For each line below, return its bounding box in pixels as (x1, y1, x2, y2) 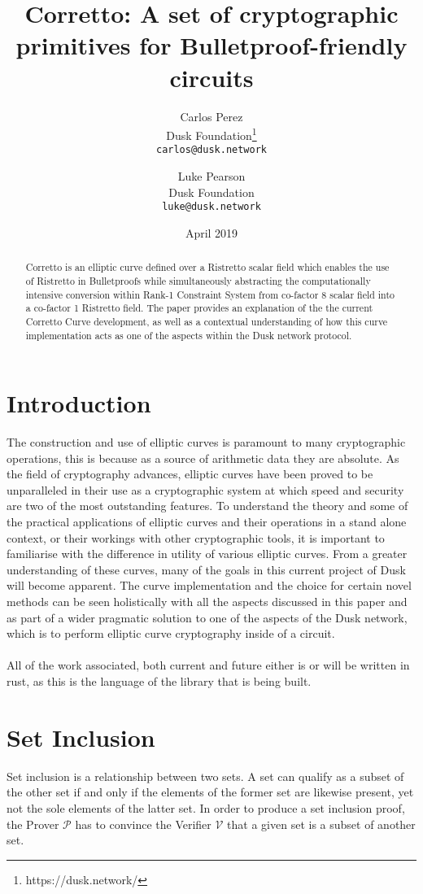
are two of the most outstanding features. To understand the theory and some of (7, 497, 408, 514)
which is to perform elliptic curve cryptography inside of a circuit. (7, 625, 335, 642)
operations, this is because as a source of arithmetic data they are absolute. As (7, 449, 399, 466)
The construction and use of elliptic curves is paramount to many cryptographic (7, 434, 406, 451)
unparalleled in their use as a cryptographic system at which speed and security (7, 481, 404, 498)
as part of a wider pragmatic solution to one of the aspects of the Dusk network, (7, 608, 408, 626)
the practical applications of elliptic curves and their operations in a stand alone (7, 513, 407, 530)
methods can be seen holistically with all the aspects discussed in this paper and (7, 593, 408, 610)
